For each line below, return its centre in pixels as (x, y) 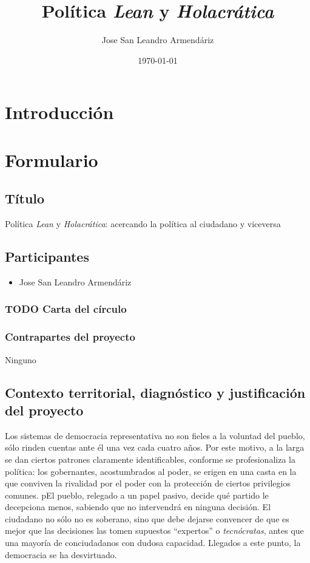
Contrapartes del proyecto (70, 337)
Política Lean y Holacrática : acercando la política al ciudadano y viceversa (143, 224)
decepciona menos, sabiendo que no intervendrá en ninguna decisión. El (138, 507)
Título (25, 198)
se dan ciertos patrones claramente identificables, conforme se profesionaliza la (150, 459)
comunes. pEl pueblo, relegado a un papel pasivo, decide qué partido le (137, 495)
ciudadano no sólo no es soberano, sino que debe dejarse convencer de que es (147, 518)
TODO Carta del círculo (66, 309)
